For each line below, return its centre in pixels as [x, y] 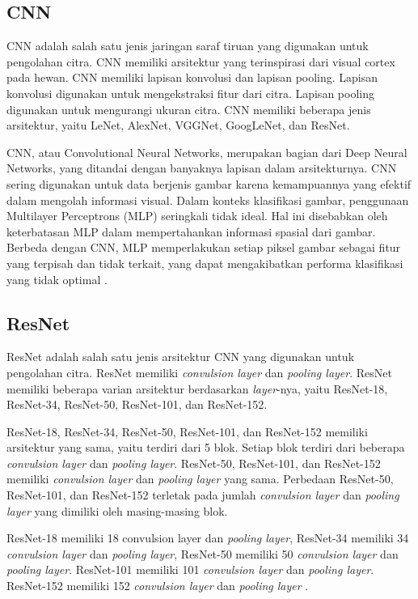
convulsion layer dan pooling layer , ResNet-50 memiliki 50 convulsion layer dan [203, 553]
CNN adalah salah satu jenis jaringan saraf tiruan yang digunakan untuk [188, 46]
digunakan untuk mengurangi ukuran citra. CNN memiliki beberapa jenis [189, 109]
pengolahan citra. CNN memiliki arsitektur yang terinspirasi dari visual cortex [201, 61]
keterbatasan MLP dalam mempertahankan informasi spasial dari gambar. [191, 231]
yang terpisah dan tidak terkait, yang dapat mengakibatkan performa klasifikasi [205, 263]
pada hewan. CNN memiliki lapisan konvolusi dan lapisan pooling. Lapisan [192, 77]
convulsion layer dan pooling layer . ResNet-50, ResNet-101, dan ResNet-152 [194, 463]
